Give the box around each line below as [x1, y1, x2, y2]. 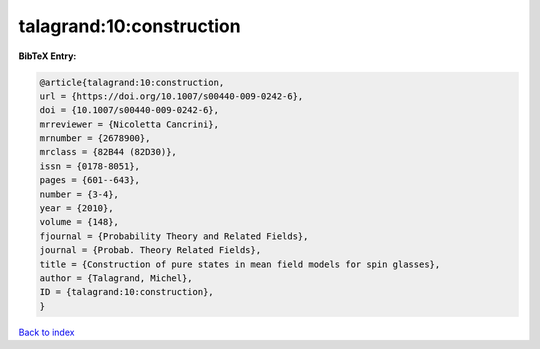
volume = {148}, [39, 216, 120, 228]
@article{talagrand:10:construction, [39, 76, 225, 88]
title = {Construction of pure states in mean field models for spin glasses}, [39, 258, 441, 270]
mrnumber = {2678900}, [39, 133, 151, 144]
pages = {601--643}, [39, 175, 140, 186]
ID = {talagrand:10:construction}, [39, 286, 214, 298]
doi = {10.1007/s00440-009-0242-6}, [39, 105, 220, 116]
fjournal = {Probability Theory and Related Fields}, [39, 230, 309, 242]
